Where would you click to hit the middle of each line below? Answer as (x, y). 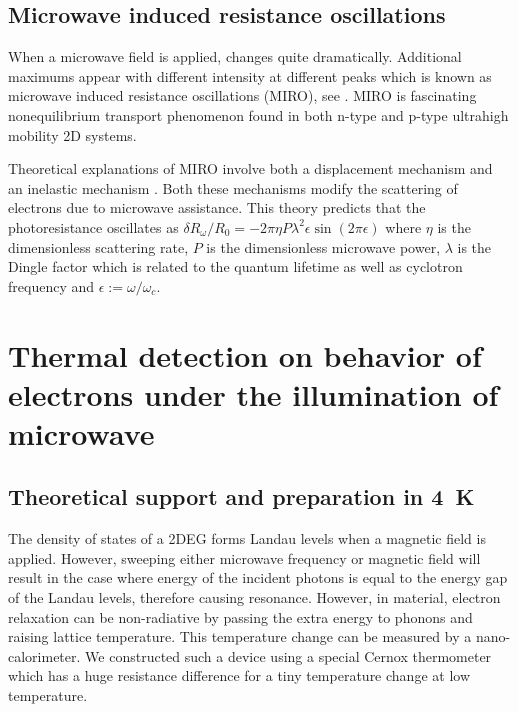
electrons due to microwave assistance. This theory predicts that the (217, 207)
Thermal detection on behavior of (245, 354)
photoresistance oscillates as (93, 226)
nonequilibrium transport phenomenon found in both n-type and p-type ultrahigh (258, 114)
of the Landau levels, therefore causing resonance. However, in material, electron (254, 597)
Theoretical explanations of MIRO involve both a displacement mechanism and (250, 168)
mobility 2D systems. (72, 134)
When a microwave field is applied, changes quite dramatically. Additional (235, 56)
